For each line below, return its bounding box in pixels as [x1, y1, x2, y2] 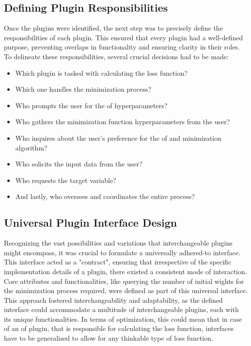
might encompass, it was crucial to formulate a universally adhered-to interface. [4, 247, 240, 257]
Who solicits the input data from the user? [15, 159, 142, 169]
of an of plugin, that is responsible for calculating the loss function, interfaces [4, 323, 234, 333]
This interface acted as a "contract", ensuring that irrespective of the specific [4, 257, 232, 267]
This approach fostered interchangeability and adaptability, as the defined [4, 295, 223, 305]
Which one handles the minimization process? [15, 84, 152, 94]
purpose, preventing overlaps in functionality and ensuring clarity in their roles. [4, 42, 240, 52]
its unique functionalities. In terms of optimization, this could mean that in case [4, 313, 242, 324]
